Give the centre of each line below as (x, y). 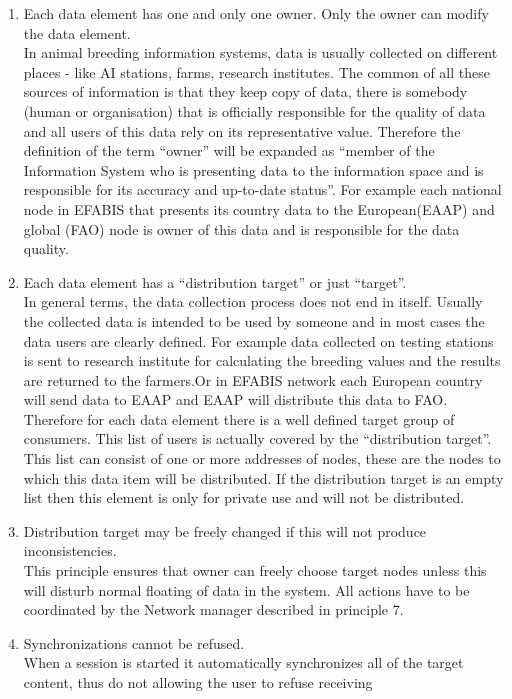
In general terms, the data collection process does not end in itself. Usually (253, 301)
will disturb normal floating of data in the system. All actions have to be (246, 589)
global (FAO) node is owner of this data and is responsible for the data (241, 228)
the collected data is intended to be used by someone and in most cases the (254, 320)
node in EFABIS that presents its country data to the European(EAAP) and (259, 208)
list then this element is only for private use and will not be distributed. (244, 497)
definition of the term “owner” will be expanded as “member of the (229, 150)
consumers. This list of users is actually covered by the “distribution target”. (257, 438)
